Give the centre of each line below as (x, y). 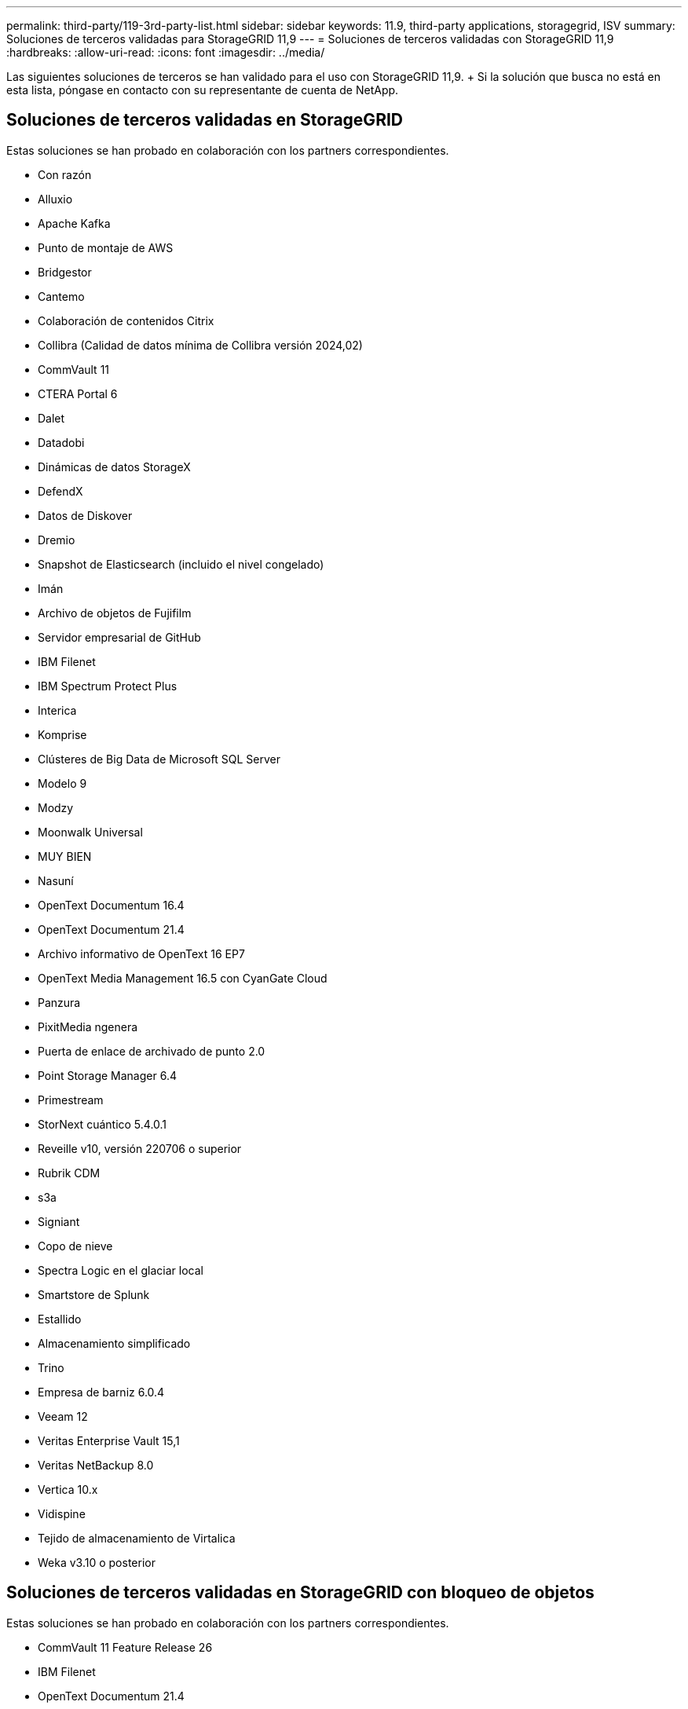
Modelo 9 (62, 783)
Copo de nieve (75, 1246)
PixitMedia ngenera (88, 1026)
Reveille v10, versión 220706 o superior (140, 1148)
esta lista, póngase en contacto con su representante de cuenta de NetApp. (203, 90)
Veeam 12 (63, 1416)
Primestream (71, 1100)
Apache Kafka (74, 223)
